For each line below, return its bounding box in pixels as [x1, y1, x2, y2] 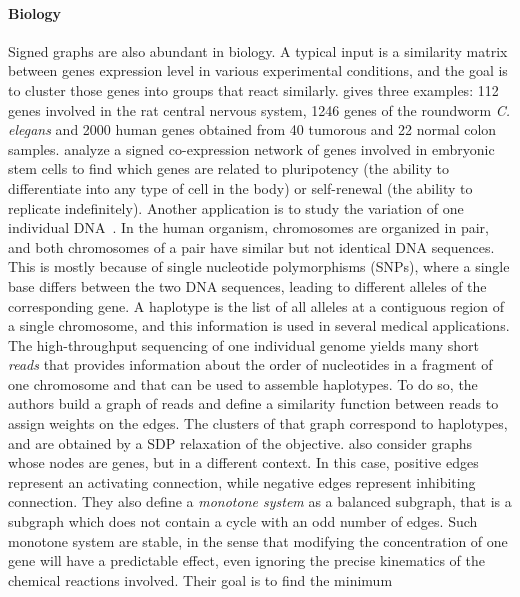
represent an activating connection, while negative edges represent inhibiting [8, 471, 476, 492]
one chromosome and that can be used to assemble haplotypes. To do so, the [8, 373, 478, 394]
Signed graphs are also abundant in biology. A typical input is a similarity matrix [8, 40, 508, 61]
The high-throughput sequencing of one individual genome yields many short [8, 334, 479, 355]
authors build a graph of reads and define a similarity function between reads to [8, 393, 499, 414]
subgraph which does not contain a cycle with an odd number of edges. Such [8, 511, 478, 532]
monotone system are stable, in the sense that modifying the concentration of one [8, 530, 508, 551]
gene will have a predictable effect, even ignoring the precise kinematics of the [8, 550, 485, 571]
